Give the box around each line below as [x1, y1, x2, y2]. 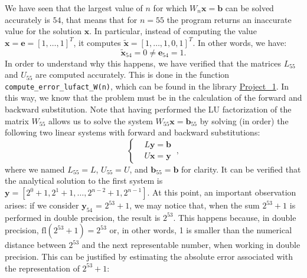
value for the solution [5, 25, 82, 37]
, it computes [73, 36, 121, 48]
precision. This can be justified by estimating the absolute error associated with [5, 250, 293, 262]
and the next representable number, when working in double [81, 239, 301, 251]
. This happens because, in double [173, 211, 296, 223]
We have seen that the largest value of [5, 2, 143, 14]
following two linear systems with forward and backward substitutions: [5, 126, 260, 138]
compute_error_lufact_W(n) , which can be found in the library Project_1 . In [5, 80, 289, 92]
